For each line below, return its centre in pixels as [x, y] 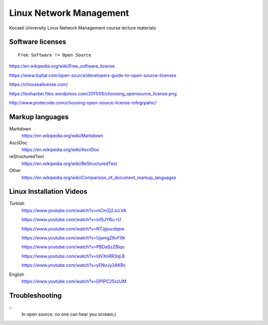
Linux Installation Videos [48, 192]
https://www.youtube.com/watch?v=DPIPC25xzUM [74, 281]
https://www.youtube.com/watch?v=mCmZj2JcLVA [74, 210]
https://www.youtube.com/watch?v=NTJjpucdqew [73, 229]
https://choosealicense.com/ [38, 84]
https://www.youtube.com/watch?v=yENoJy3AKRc [74, 265]
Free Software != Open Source [55, 55]
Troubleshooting [35, 295]
